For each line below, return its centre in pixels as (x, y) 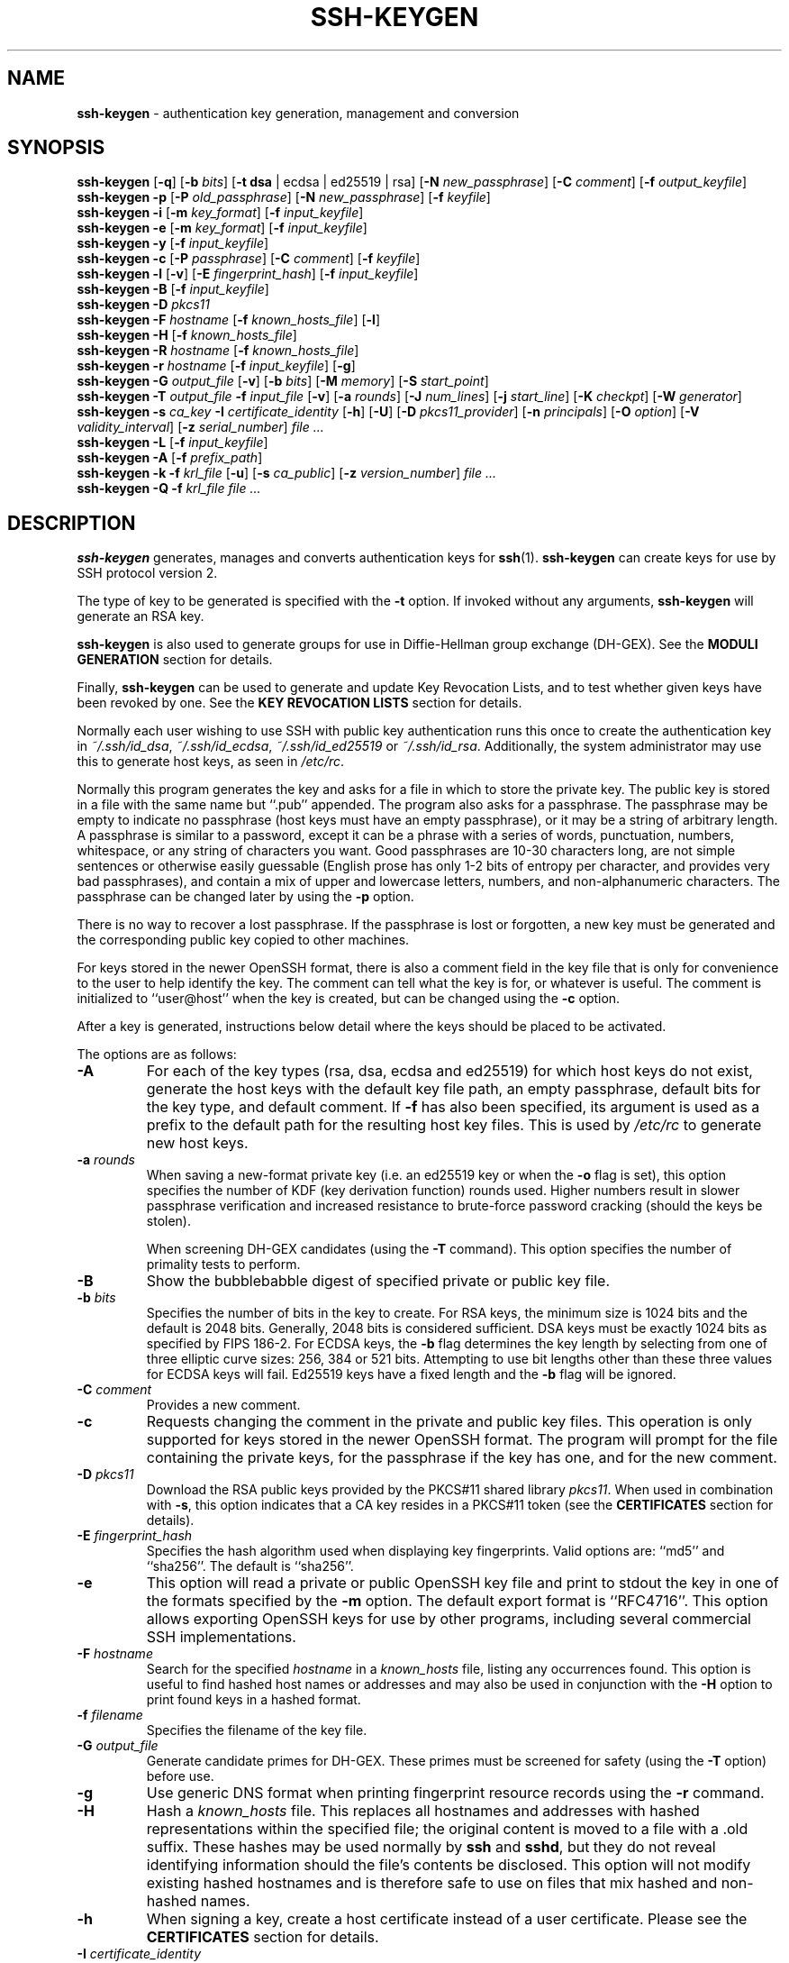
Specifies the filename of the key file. (257, 1730)
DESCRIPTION (72, 523)
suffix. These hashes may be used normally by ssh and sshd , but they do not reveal (431, 1847)
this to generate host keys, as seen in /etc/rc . (211, 762)
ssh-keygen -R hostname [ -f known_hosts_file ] (218, 351)
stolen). (168, 1221)
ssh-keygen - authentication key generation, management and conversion (298, 113)
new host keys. (197, 1143)
